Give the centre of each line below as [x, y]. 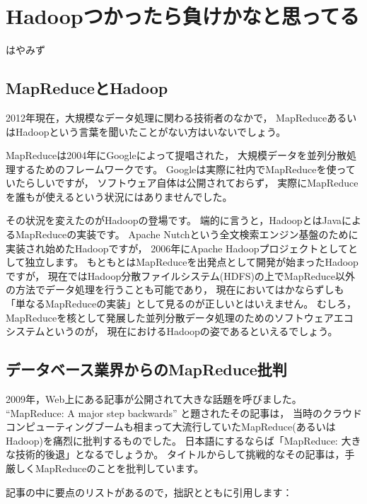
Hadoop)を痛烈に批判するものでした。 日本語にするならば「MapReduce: [172, 440]
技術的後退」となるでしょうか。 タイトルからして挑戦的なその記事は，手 [185, 454]
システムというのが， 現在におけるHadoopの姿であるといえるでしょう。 [172, 331]
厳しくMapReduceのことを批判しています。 [105, 468]
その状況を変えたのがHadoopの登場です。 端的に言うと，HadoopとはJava [174, 220]
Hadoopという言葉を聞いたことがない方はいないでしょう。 [151, 131]
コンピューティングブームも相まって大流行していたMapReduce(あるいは [171, 427]
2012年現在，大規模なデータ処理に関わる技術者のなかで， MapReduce [167, 117]
